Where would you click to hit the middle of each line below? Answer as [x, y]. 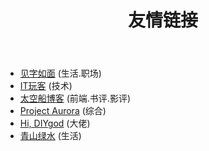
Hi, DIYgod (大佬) [55, 123]
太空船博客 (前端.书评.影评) [75, 98]
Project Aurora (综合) [63, 111]
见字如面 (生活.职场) [60, 73]
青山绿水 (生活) [50, 136]
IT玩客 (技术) [46, 86]
